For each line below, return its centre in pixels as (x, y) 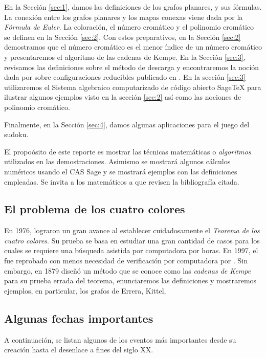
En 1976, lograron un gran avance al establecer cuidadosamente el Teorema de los (132, 230)
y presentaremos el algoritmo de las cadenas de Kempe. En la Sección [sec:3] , (125, 57)
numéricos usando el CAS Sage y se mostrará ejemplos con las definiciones (121, 171)
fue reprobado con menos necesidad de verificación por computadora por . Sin (126, 261)
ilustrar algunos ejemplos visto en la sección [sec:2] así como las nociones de (123, 97)
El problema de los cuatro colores (95, 209)
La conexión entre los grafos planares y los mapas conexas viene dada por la (124, 17)
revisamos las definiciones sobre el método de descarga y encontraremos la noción (132, 67)
